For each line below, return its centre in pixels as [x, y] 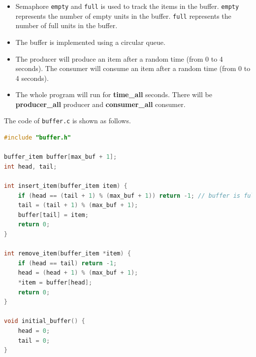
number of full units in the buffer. [66, 25]
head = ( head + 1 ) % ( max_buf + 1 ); [78, 273]
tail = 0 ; [34, 340]
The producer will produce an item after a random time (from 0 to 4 [119, 58]
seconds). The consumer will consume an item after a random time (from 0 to [133, 68]
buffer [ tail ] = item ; [53, 215]
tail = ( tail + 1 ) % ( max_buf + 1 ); [78, 205]
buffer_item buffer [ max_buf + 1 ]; [61, 157]
